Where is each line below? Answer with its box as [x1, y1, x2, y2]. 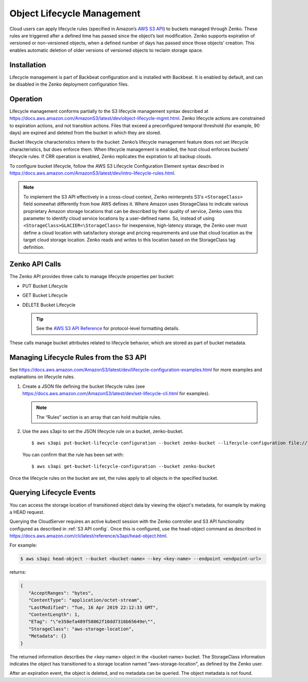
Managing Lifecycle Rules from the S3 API [9, 353, 147, 362]
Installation [9, 61, 46, 69]
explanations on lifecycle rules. [9, 374, 75, 380]
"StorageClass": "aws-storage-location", [28, 626, 134, 632]
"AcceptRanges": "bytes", [28, 590, 94, 596]
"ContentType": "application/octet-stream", [28, 597, 142, 603]
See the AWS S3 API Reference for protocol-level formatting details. [36, 325, 180, 332]
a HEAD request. [9, 509, 45, 515]
